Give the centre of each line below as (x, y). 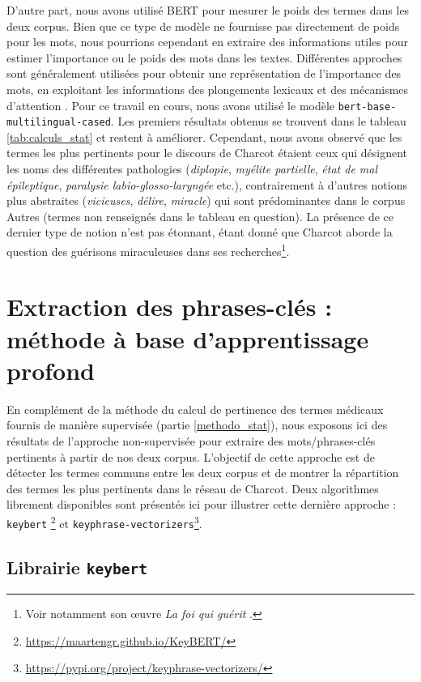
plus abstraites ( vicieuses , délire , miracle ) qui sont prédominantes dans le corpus (206, 200)
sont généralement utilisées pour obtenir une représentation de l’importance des (204, 73)
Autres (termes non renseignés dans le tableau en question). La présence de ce (200, 216)
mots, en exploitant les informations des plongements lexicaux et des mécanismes (208, 89)
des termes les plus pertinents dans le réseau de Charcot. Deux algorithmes (193, 488)
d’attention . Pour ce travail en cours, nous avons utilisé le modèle (171, 105)
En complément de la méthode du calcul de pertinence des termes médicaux (195, 409)
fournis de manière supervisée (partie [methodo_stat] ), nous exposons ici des (197, 425)
